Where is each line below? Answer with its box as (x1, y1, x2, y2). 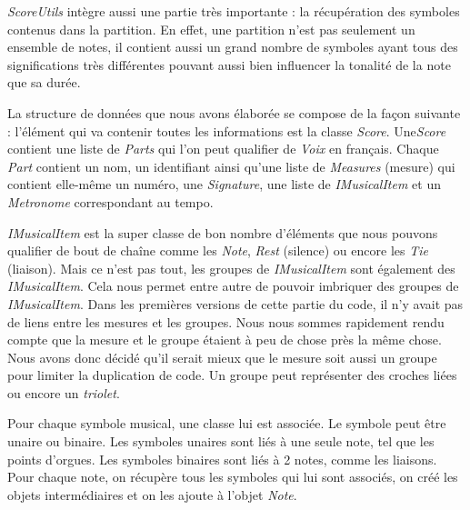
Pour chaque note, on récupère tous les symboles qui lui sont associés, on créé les (7, 467, 458, 486)
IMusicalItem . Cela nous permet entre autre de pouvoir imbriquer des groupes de (7, 276, 459, 295)
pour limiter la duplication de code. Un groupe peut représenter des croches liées (7, 365, 457, 385)
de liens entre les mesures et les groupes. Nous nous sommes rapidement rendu (7, 312, 445, 331)
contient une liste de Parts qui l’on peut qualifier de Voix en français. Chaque (7, 139, 439, 158)
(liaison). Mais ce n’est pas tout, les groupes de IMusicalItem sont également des (7, 258, 455, 277)
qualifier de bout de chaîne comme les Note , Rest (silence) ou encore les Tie (7, 241, 428, 260)
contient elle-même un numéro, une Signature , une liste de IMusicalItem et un (7, 175, 441, 194)
